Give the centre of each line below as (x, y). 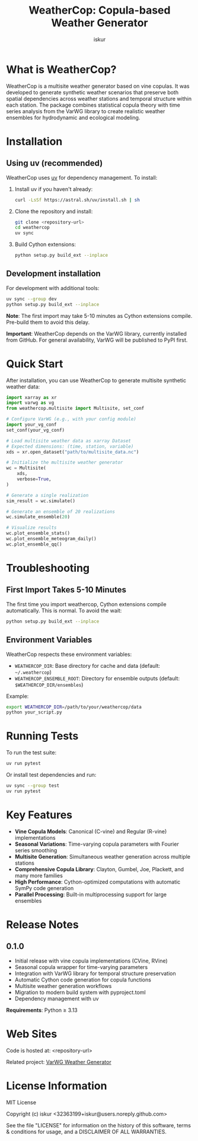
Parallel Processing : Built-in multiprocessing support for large (91, 894)
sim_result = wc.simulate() (41, 501)
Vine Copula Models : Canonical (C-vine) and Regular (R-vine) (91, 831)
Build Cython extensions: (45, 244)
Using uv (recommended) (55, 163)
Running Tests (42, 736)
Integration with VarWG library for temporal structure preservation (95, 973)
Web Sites (32, 1034)
